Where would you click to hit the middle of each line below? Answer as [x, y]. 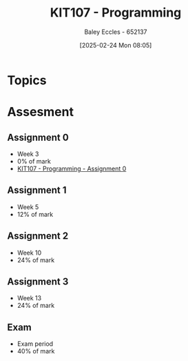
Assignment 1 [37, 190]
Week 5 [28, 207]
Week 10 [29, 253]
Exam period [35, 344]
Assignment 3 [38, 281]
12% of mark [35, 214]
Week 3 [28, 154]
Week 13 [29, 298]
